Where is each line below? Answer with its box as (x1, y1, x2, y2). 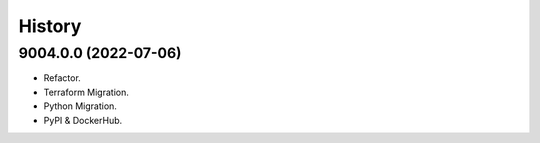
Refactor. (43, 72, 82, 84)
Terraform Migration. (43, 86, 130, 98)
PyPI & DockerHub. (43, 114, 123, 126)
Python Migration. (43, 100, 117, 112)
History (18, 15, 82, 37)
